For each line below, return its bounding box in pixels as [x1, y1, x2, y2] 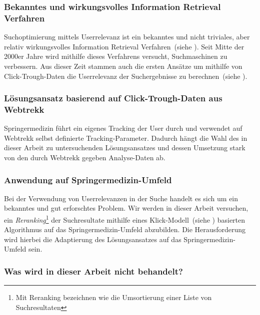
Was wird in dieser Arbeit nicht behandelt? [4, 265, 183, 277]
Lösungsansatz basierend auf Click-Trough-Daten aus [4, 92, 222, 104]
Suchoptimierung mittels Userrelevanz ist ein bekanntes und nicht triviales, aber [4, 31, 250, 42]
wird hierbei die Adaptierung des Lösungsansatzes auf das [4, 234, 181, 244]
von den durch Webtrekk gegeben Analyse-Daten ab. [4, 152, 165, 163]
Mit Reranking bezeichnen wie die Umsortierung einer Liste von [15, 292, 212, 303]
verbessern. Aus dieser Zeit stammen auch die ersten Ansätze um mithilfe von [4, 60, 242, 71]
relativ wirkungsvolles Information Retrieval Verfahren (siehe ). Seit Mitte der [4, 41, 244, 51]
